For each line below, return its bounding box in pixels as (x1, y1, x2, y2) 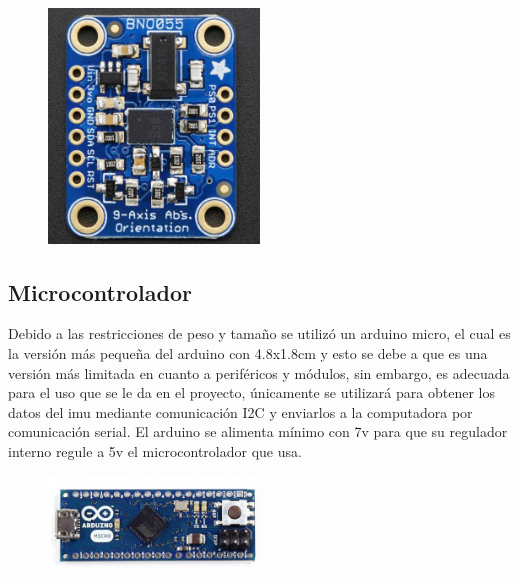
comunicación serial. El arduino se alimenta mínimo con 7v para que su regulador (8, 421, 508, 442)
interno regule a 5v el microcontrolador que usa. (8, 441, 302, 462)
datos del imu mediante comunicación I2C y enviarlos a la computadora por (8, 401, 473, 422)
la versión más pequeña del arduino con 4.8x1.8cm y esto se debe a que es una (8, 343, 488, 364)
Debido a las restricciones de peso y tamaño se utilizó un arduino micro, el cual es (8, 323, 511, 344)
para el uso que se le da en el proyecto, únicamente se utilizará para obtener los (8, 382, 495, 403)
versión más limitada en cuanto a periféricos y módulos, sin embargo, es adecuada (8, 362, 510, 383)
